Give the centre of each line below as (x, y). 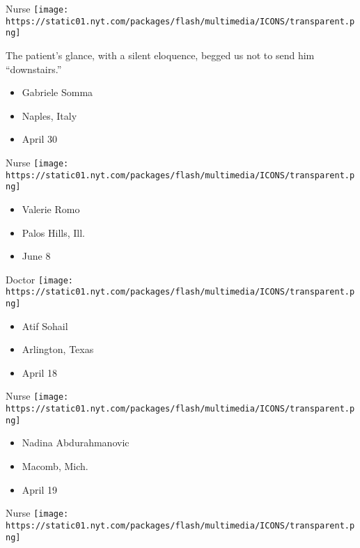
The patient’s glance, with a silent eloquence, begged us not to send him (160, 55)
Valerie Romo (51, 209)
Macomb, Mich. (55, 466)
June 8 (36, 256)
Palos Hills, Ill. (53, 232)
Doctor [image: (40, 279)
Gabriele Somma (57, 92)
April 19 (40, 489)
